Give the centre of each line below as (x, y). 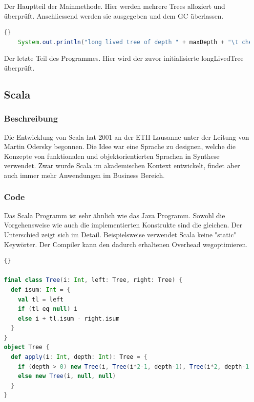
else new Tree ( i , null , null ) (67, 376)
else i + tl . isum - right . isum (69, 318)
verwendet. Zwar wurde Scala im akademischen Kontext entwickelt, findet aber (122, 165)
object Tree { (27, 347)
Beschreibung (31, 118)
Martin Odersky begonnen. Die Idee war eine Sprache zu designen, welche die (120, 146)
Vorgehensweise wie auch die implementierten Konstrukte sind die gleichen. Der (123, 225)
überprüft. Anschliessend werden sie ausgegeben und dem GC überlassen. (114, 15)
